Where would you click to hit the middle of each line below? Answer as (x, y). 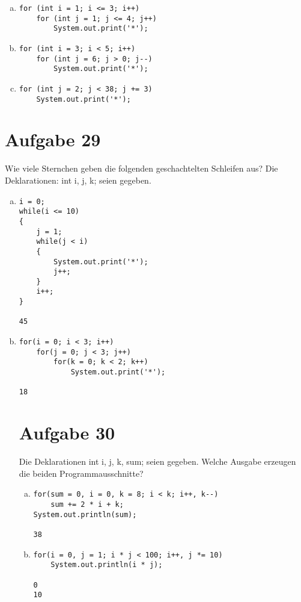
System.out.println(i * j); (107, 565)
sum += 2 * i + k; (87, 504)
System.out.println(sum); (85, 514)
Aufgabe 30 (67, 433)
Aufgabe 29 (53, 139)
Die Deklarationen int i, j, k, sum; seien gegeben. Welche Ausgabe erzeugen (157, 461)
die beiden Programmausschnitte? (81, 473)
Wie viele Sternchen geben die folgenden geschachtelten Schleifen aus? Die (141, 168)
